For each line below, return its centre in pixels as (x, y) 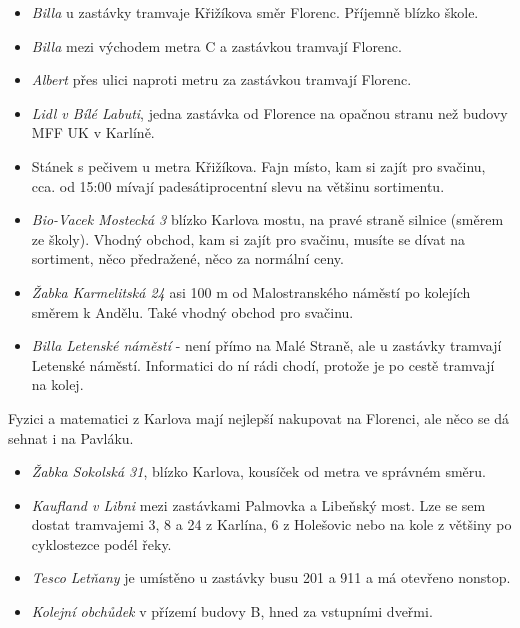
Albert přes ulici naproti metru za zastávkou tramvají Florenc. (221, 79)
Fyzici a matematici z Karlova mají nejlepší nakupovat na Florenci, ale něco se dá (259, 417)
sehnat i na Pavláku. (71, 437)
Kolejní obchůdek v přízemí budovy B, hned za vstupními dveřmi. (232, 611)
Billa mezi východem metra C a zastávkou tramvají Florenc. (216, 45)
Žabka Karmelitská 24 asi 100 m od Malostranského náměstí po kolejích (251, 291)
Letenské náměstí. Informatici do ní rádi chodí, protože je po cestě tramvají (263, 364)
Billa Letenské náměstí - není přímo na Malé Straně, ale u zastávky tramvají (266, 345)
